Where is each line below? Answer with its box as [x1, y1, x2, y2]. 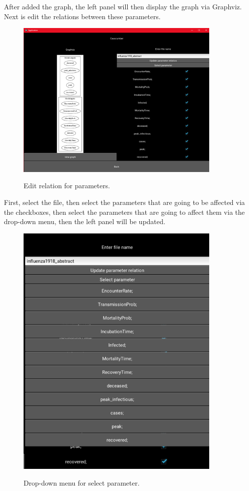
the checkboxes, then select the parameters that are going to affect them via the [4, 206, 245, 217]
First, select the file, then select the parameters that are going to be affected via [4, 197, 245, 207]
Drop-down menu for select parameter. [24, 477, 140, 488]
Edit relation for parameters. [24, 180, 110, 191]
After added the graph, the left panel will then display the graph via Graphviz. [4, 1, 242, 11]
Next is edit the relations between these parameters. [4, 11, 161, 21]
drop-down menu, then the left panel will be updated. [4, 216, 166, 227]
